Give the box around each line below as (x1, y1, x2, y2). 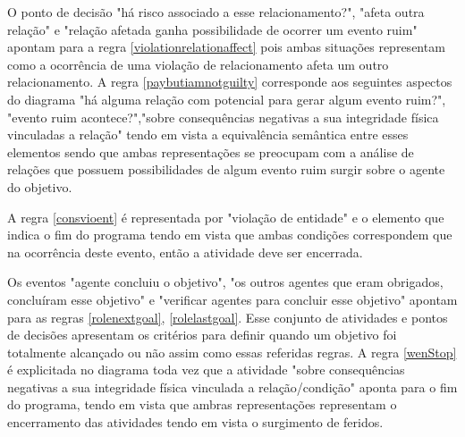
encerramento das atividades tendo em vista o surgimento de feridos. (7, 413, 384, 432)
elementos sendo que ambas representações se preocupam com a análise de (7, 142, 414, 161)
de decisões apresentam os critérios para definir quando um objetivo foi (7, 325, 397, 344)
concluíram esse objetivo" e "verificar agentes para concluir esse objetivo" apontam (7, 290, 458, 308)
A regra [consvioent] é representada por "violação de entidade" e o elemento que (7, 207, 444, 226)
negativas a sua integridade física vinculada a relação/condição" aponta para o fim (7, 377, 458, 396)
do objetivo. (7, 177, 72, 196)
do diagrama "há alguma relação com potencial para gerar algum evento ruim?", (7, 89, 446, 108)
